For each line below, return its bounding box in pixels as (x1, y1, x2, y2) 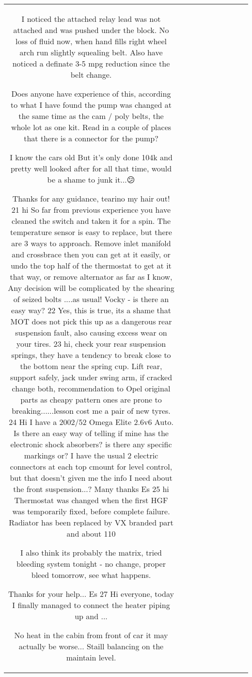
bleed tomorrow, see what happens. (31, 569, 151, 580)
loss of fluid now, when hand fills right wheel (16, 35, 167, 47)
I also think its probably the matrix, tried (20, 547, 162, 558)
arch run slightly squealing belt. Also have (19, 47, 163, 58)
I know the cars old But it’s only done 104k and (10, 152, 173, 163)
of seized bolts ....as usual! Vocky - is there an (13, 293, 169, 305)
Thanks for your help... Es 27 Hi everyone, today (8, 588, 174, 599)
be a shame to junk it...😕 (47, 174, 135, 185)
